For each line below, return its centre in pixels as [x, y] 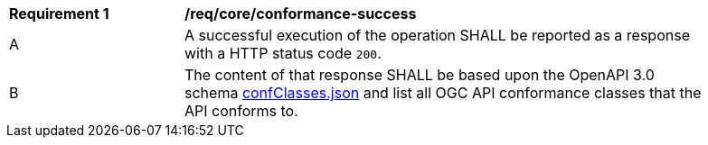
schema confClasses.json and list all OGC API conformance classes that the [443, 93]
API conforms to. [241, 111]
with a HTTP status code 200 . [283, 53]
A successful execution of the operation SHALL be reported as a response [437, 35]
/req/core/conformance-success [301, 14]
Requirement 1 [59, 14]
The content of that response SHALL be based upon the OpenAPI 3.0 [420, 75]
